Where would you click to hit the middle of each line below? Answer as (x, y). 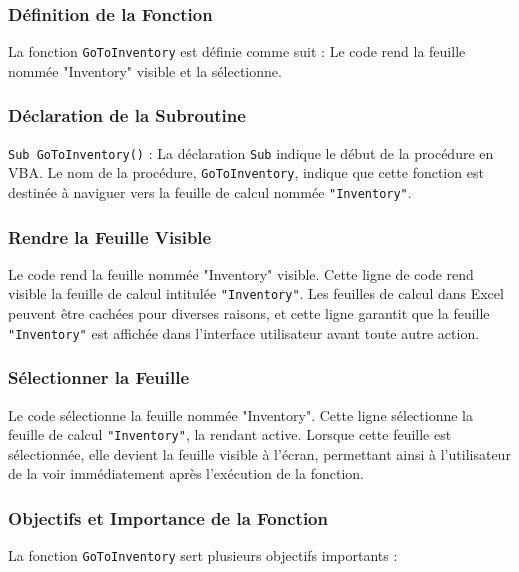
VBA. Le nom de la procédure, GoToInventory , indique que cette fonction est (246, 172)
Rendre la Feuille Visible (110, 236)
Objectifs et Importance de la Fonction (168, 517)
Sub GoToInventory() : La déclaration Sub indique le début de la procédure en (251, 152)
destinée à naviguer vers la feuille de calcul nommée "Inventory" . (210, 192)
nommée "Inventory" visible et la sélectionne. (145, 70)
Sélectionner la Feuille (99, 377)
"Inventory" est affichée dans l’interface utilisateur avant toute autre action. (244, 332)
